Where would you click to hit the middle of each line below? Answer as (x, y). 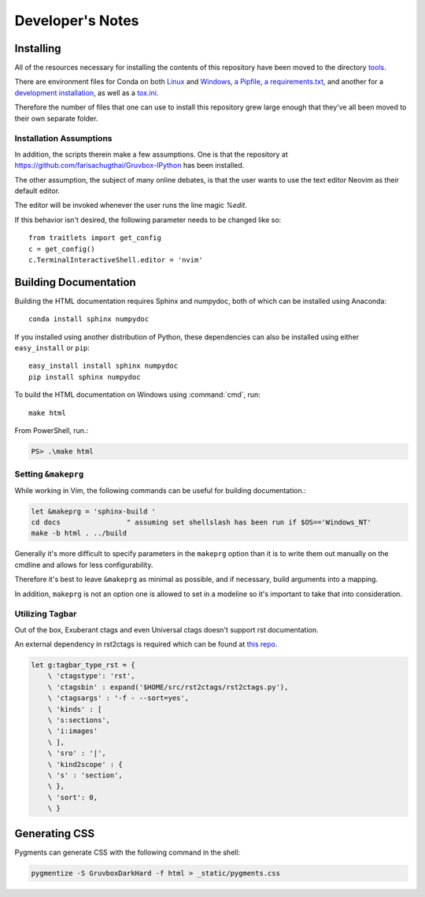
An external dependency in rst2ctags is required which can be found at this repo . (146, 644)
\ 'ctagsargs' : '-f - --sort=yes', (118, 698)
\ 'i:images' (73, 731)
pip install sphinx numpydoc (85, 377)
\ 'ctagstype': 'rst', (91, 676)
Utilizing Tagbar (46, 614)
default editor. (37, 191)
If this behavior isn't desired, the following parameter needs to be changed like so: (148, 220)
